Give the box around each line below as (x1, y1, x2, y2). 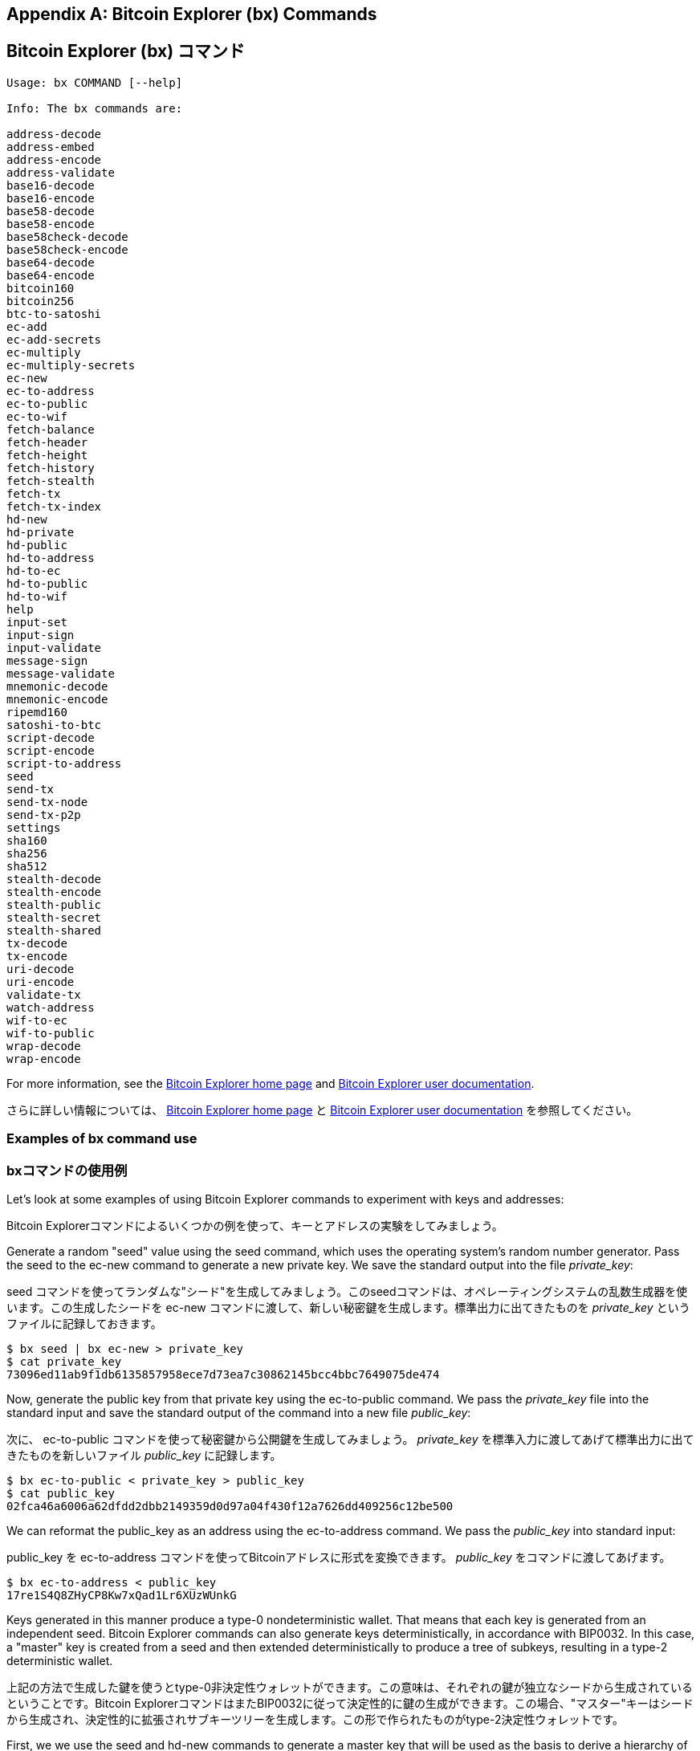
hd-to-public (6, 576, 88, 590)
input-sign (6, 628, 75, 641)
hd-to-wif (6, 589, 67, 603)
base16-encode (6, 191, 95, 205)
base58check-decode (6, 230, 128, 243)
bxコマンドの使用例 (6, 1162, 128, 1179)
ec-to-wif (6, 409, 67, 423)
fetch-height (6, 448, 88, 462)
